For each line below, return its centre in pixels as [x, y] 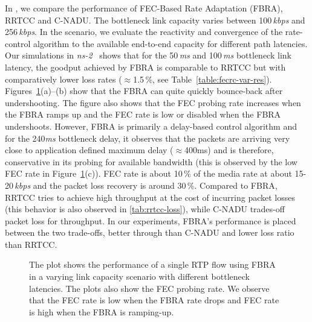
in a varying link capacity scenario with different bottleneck [139, 276]
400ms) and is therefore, [229, 150]
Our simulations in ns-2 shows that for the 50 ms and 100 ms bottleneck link [148, 55]
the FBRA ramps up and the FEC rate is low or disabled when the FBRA [143, 114]
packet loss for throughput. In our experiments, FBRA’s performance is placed [151, 220]
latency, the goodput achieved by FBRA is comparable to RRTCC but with [145, 67]
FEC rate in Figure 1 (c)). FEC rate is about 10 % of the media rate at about [148, 173]
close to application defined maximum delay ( [89, 150]
